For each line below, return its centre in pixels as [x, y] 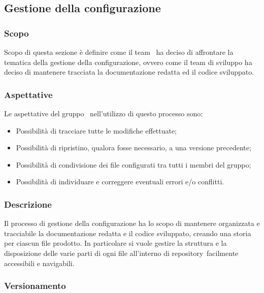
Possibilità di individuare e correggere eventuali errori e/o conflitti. [120, 182]
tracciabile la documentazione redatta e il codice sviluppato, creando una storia [128, 233]
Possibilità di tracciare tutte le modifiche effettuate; [96, 130]
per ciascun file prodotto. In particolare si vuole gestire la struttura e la [115, 243]
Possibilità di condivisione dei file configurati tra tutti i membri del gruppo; [134, 164]
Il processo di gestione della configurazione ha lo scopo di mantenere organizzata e [132, 223]
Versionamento [35, 286]
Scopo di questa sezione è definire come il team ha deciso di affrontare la [119, 52]
